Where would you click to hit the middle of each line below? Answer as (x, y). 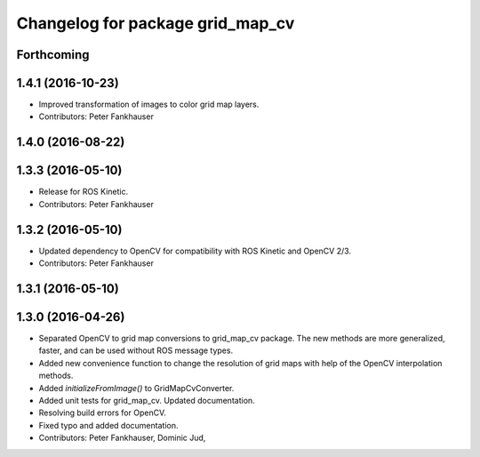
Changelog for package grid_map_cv (156, 23)
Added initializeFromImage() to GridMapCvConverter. (136, 388)
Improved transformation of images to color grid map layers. (149, 104)
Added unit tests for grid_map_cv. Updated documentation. (147, 400)
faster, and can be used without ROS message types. (136, 350)
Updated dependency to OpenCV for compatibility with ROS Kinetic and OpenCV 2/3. (195, 251)
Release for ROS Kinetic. (84, 192)
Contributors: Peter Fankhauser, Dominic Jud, (122, 438)
